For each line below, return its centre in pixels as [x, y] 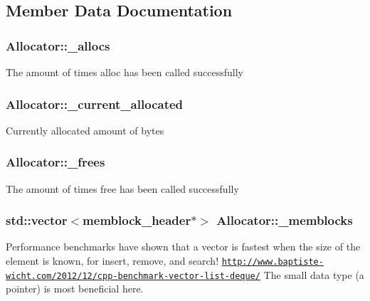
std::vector [37, 220]
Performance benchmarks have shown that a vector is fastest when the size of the [183, 247]
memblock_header [137, 220]
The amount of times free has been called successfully [122, 188]
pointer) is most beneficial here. [75, 289]
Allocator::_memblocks [285, 220]
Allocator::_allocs [58, 45]
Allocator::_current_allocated [95, 104]
